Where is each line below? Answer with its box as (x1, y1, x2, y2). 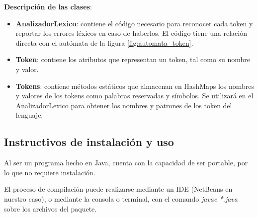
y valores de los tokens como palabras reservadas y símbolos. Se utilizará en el (15, 90, 254, 101)
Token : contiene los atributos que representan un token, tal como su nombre (15, 54, 251, 65)
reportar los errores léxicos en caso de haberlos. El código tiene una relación (15, 28, 248, 38)
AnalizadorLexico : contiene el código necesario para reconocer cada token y (15, 18, 253, 28)
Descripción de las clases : (4, 1, 92, 11)
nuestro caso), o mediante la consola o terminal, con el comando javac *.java (4, 193, 238, 204)
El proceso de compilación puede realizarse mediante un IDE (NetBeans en (4, 184, 233, 194)
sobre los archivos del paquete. (4, 203, 97, 214)
